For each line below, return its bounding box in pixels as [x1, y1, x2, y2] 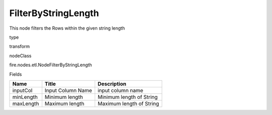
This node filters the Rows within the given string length [9, 25, 125, 31]
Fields [9, 71, 22, 77]
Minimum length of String [97, 93, 158, 100]
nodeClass [9, 53, 32, 59]
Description [97, 80, 126, 87]
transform [9, 43, 30, 50]
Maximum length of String [97, 100, 160, 107]
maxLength [12, 100, 39, 107]
